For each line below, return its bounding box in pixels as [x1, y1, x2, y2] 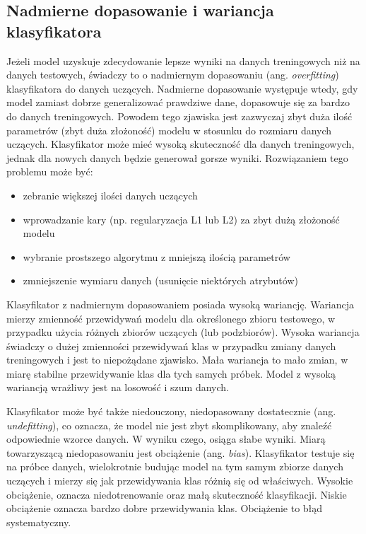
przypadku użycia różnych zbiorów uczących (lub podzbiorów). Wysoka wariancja [6, 325, 360, 339]
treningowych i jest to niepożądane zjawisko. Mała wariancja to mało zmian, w [6, 352, 348, 367]
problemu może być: [6, 164, 93, 179]
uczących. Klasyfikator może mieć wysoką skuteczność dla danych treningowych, [6, 137, 355, 151]
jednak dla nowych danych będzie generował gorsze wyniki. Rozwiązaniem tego [6, 150, 348, 165]
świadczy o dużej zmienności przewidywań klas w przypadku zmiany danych [6, 338, 336, 353]
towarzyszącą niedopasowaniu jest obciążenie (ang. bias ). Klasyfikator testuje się [6, 445, 355, 460]
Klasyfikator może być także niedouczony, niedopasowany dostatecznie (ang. [6, 404, 336, 419]
